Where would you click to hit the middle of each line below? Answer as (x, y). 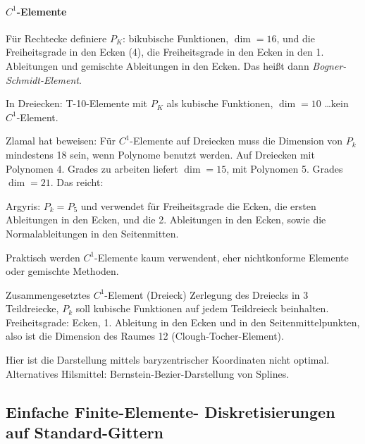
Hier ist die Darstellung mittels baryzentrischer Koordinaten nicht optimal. (168, 360)
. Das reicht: (77, 182)
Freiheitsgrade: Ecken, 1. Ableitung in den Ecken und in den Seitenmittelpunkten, (183, 322)
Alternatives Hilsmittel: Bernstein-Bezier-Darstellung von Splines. (148, 373)
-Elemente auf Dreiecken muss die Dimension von (236, 141)
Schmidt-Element (42, 79)
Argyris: (23, 205)
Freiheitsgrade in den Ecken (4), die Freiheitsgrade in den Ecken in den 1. (165, 52)
